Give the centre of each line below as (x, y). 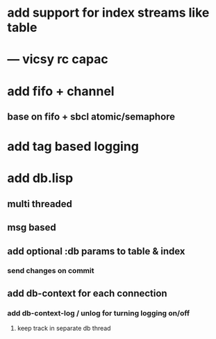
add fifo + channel (61, 91)
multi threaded (40, 204)
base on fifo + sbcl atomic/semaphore (91, 116)
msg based (32, 228)
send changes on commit (51, 271)
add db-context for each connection (88, 293)
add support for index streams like (108, 13)
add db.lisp (40, 178)
